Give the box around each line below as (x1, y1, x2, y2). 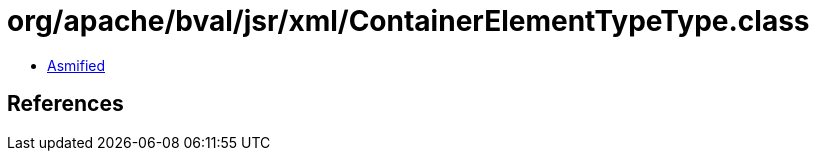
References (7, 91, 124, 117)
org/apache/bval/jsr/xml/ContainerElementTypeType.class (7, 4, 810, 38)
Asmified (47, 56, 106, 74)
